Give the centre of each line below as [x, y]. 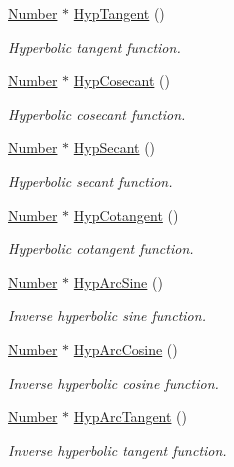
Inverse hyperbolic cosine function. [113, 382]
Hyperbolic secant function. [90, 180]
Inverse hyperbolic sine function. [107, 315]
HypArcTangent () [130, 416]
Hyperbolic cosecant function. [97, 113]
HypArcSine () [118, 281]
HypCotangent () [126, 214]
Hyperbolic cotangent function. [101, 248]
